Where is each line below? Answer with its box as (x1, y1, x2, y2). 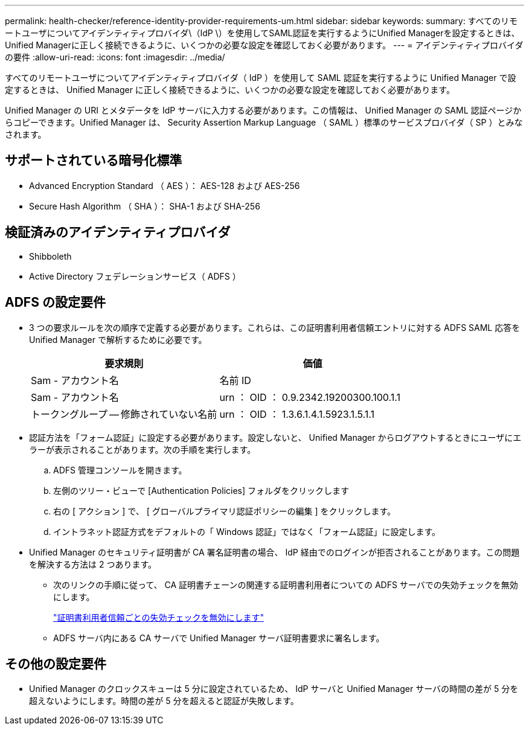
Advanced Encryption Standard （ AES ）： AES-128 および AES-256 (29, 180, 300, 191)
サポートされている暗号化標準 (5, 153, 182, 168)
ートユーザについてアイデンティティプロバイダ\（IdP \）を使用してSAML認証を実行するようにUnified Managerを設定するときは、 (5, 28, 520, 38)
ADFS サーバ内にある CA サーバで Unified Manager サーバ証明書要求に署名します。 (53, 632, 385, 643)
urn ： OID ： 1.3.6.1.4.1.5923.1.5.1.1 (219, 408, 375, 420)
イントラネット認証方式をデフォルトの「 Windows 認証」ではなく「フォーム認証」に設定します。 (53, 526, 441, 537)
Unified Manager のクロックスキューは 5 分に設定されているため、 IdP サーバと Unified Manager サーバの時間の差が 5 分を (29, 684, 519, 694)
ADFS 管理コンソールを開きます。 (53, 464, 187, 475)
